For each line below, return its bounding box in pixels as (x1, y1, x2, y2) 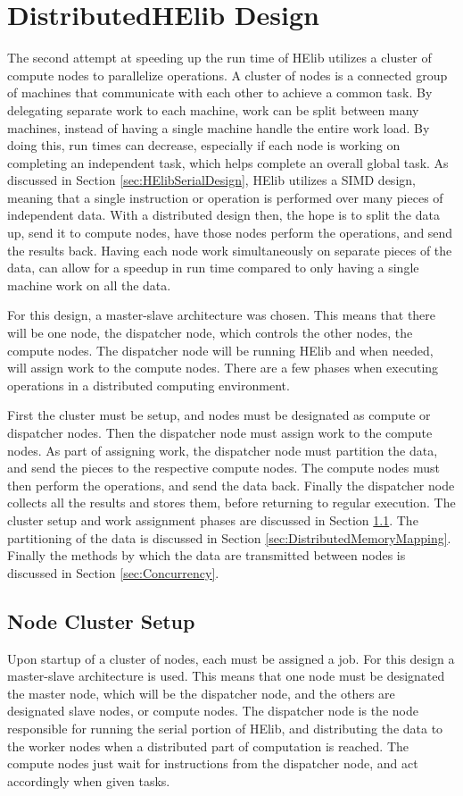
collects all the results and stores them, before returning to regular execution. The (7, 493, 456, 512)
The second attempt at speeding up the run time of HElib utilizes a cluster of (7, 48, 432, 67)
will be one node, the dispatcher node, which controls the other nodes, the (7, 323, 413, 342)
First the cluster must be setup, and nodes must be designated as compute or (7, 406, 431, 424)
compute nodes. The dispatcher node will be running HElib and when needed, (7, 340, 434, 359)
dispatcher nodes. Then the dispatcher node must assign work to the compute (7, 423, 433, 441)
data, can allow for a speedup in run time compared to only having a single (7, 258, 419, 277)
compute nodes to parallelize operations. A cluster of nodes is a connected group (7, 65, 448, 84)
